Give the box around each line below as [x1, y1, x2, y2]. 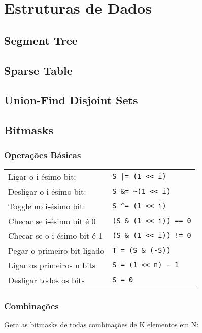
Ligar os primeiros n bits [8, 259, 96, 271]
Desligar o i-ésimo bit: [8, 185, 86, 197]
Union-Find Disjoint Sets [4, 92, 138, 108]
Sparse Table [4, 62, 73, 78]
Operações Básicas [4, 148, 81, 161]
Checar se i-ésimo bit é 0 [8, 215, 96, 227]
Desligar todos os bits [8, 274, 85, 286]
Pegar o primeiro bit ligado [8, 244, 105, 256]
